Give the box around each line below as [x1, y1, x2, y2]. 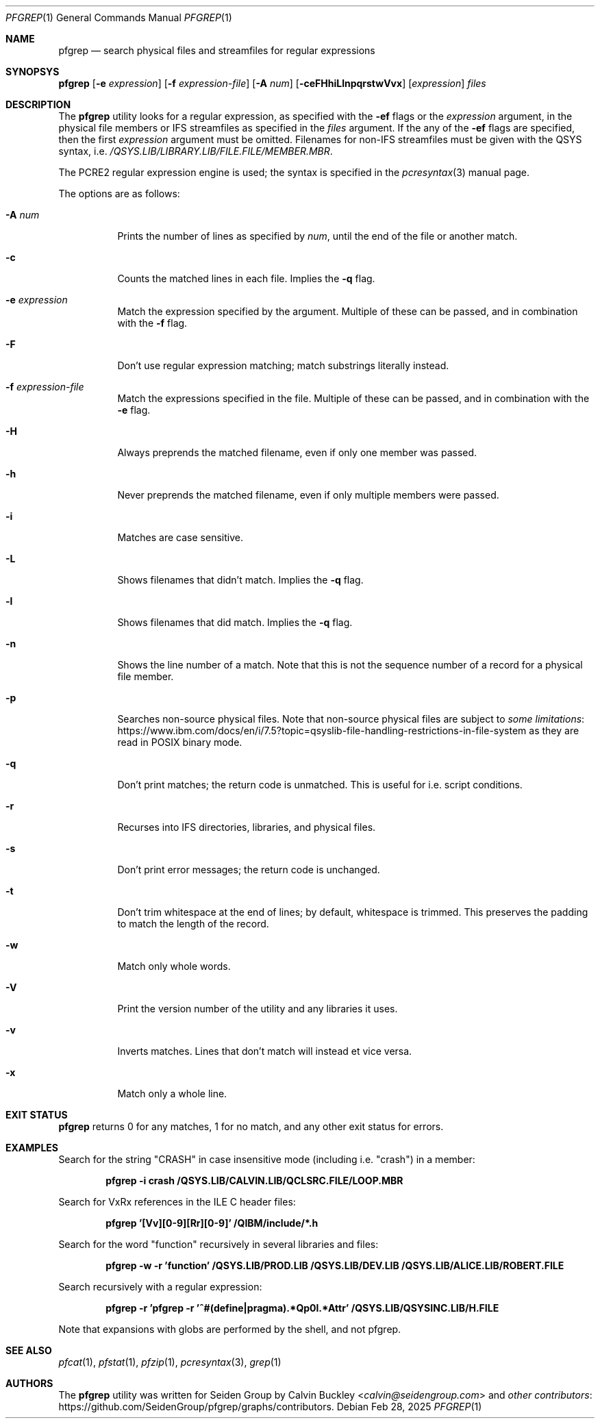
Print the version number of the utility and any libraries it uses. [117, 1003, 398, 1014]
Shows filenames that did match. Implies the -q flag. [117, 616, 353, 628]
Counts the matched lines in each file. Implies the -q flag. [117, 273, 375, 284]
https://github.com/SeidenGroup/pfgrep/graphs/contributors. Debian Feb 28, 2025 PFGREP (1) [58, 1401, 482, 1412]
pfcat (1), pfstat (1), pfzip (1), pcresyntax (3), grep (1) [58, 1356, 282, 1368]
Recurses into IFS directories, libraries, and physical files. [117, 821, 376, 833]
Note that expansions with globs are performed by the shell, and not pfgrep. [58, 1323, 401, 1335]
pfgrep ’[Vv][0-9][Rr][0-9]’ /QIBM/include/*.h [105, 1217, 318, 1229]
